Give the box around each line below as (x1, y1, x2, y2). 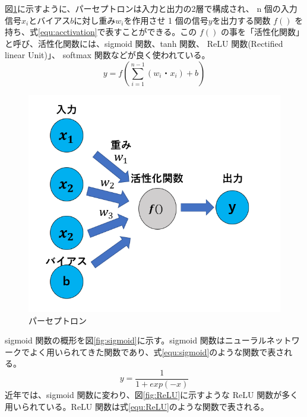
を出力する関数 (212, 14, 271, 26)
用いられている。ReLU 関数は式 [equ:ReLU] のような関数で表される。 (5, 400, 269, 412)
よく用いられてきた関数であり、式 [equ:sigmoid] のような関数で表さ (29, 345, 284, 358)
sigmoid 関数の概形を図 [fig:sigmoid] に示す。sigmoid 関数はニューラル (5, 334, 267, 346)
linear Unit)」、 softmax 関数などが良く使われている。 (5, 49, 210, 61)
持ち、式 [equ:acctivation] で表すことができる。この (5, 26, 197, 38)
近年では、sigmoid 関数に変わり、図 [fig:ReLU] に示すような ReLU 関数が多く (5, 388, 299, 400)
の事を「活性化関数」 (220, 26, 304, 38)
